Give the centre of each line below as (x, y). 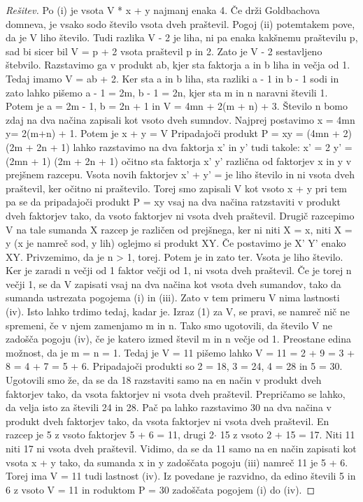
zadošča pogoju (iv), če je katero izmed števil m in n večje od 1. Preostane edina (178, 339)
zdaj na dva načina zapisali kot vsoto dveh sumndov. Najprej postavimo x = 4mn (180, 119)
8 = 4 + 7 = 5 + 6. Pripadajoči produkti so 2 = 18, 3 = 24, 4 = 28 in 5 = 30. (174, 366)
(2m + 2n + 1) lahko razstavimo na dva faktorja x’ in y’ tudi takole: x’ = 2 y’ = (179, 146)
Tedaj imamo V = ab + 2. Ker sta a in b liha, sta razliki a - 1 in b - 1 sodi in (172, 78)
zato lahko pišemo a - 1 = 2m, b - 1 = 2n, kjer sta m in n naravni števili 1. (167, 92)
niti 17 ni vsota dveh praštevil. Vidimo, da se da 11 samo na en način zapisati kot (181, 448)
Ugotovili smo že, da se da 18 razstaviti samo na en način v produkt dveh (164, 380)
